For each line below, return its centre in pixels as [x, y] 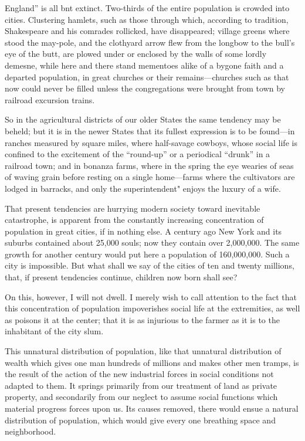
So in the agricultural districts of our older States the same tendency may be [143, 119]
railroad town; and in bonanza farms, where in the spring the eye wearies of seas [149, 165]
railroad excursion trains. [50, 99]
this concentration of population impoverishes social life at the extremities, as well [152, 308]
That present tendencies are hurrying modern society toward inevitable [133, 208]
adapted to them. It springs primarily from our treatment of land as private [141, 385]
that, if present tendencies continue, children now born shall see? [121, 277]
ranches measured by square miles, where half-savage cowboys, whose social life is [151, 142]
